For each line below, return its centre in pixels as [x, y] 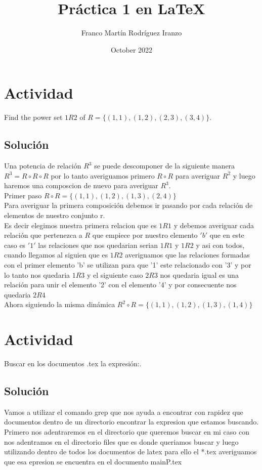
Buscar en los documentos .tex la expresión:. [73, 364]
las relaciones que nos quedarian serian [98, 245]
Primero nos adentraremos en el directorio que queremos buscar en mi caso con [127, 432]
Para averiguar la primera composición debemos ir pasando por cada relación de [128, 205]
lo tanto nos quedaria [37, 274]
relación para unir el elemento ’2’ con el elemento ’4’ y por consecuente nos [120, 285]
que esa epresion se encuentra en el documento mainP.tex [93, 461]
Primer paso [23, 195]
